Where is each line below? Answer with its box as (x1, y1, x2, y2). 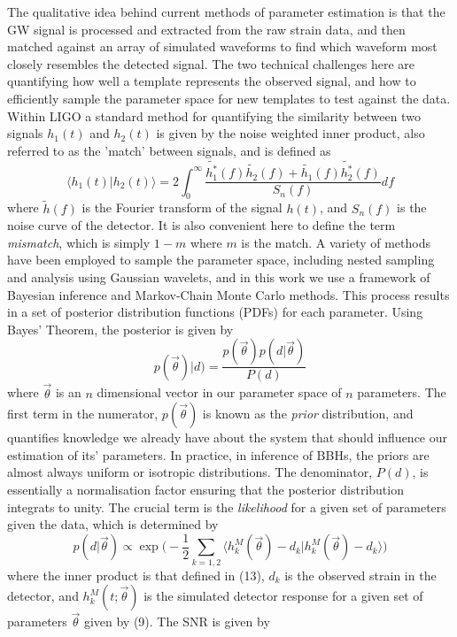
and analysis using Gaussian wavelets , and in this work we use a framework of (7, 267, 430, 286)
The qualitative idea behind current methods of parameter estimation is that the (7, 3, 445, 20)
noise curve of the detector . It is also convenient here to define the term (7, 216, 396, 234)
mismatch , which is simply (7, 233, 151, 251)
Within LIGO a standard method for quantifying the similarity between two (7, 106, 421, 125)
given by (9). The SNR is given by (83, 612, 270, 631)
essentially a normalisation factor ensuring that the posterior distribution (7, 480, 404, 498)
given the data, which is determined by (7, 515, 219, 533)
